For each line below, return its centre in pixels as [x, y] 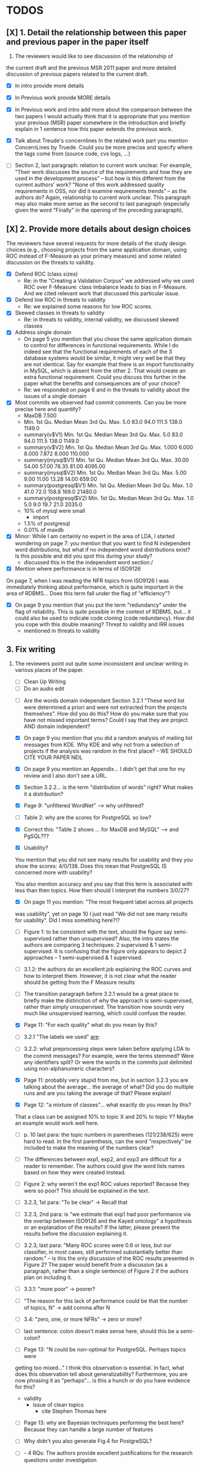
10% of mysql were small [54, 511]
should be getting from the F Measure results [79, 982]
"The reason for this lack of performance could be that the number [106, 1301]
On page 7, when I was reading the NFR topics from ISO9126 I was [87, 580]
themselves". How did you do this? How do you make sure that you [106, 713]
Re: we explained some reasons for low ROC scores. [88, 307]
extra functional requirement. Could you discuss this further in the [105, 377]
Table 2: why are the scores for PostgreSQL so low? [87, 817]
